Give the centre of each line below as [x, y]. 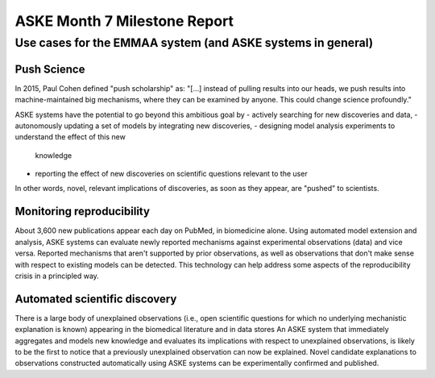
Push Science [50, 69]
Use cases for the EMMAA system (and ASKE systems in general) [194, 43]
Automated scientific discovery [96, 299]
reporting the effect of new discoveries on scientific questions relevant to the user [171, 174]
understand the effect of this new [70, 137]
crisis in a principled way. [57, 276]
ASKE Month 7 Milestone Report [124, 21]
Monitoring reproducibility [83, 212]
